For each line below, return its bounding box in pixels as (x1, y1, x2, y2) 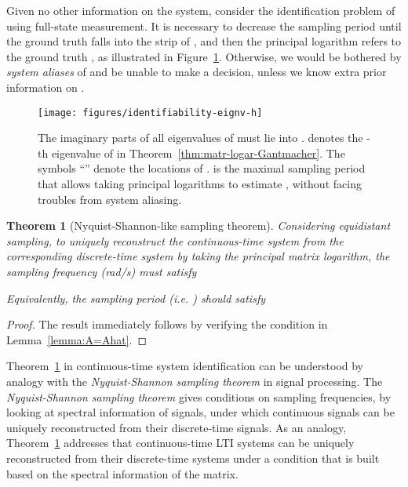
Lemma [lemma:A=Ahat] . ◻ (6, 331, 148, 347)
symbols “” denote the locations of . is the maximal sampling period (38, 160, 366, 176)
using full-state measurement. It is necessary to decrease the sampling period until (6, 17, 402, 34)
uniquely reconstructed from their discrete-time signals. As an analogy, (6, 419, 347, 435)
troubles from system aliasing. (38, 191, 182, 207)
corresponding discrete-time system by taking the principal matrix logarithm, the (6, 248, 390, 264)
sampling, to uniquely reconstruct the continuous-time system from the (6, 232, 344, 249)
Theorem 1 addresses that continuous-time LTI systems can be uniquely (6, 434, 355, 451)
